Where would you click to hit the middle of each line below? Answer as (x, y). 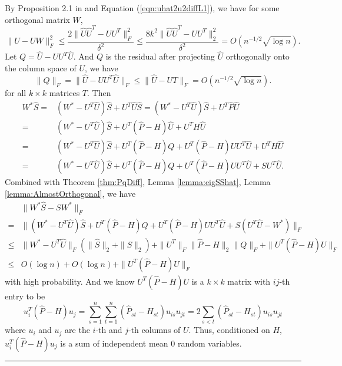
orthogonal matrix (37, 19)
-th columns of (154, 330)
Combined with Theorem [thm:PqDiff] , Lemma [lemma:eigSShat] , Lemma (138, 182)
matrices (64, 92)
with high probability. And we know (70, 281)
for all (16, 92)
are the (77, 330)
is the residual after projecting (160, 56)
